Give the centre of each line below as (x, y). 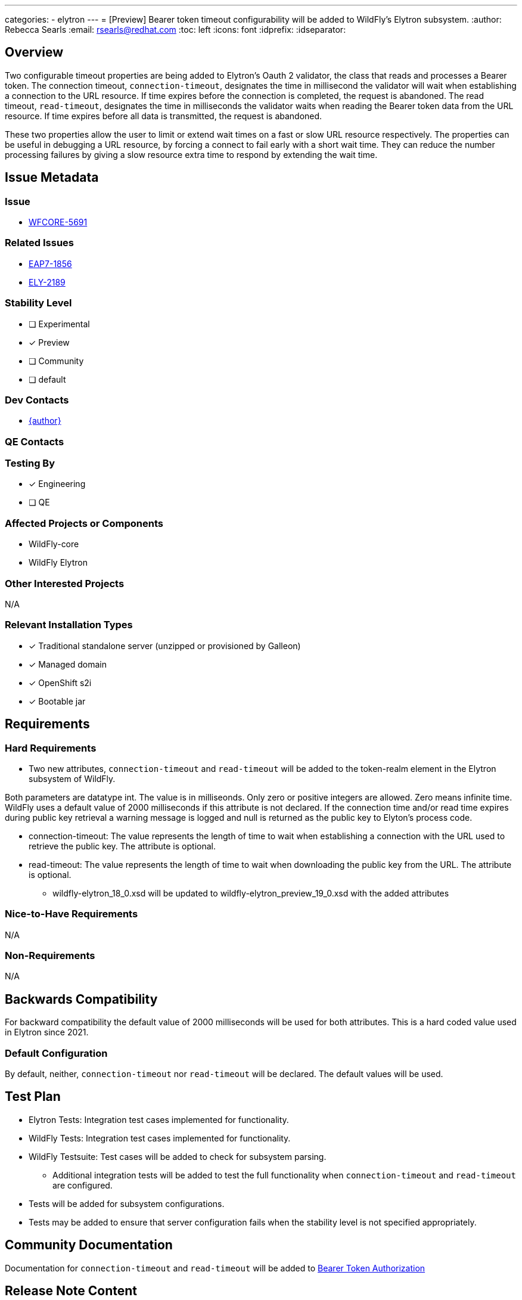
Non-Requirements (50, 956)
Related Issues (39, 243)
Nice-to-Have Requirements (72, 914)
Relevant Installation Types (69, 625)
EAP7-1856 (50, 263)
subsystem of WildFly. (72, 778)
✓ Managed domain (68, 664)
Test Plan (33, 1097)
